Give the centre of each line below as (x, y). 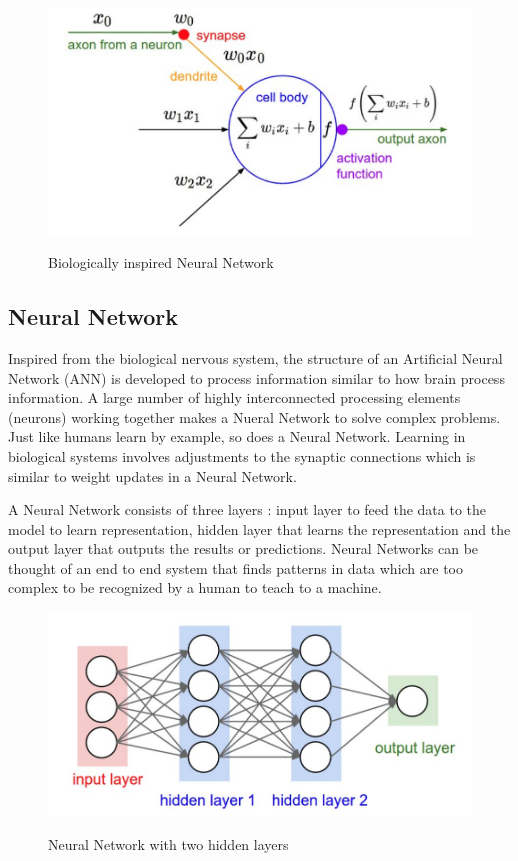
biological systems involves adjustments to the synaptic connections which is (242, 455)
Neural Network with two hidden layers (168, 843)
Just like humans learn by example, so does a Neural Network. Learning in (237, 436)
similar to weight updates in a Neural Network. (152, 475)
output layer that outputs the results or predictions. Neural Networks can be (243, 548)
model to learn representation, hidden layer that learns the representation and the (259, 528)
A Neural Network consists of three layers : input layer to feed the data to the (247, 509)
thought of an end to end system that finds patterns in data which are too (236, 567)
